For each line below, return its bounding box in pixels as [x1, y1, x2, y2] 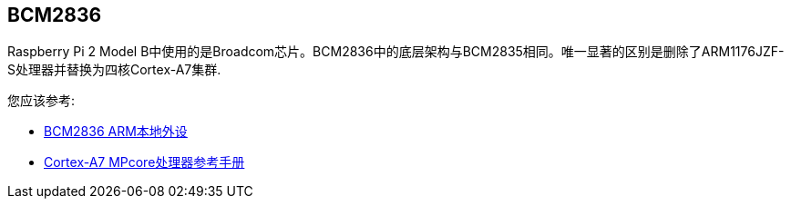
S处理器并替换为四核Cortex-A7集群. [7, 62, 221, 78]
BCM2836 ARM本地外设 [44, 123, 188, 140]
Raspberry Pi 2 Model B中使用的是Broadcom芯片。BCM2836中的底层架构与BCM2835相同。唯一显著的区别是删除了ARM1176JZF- [7, 44, 785, 60]
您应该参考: [7, 93, 76, 109]
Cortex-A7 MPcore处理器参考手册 [44, 154, 245, 171]
